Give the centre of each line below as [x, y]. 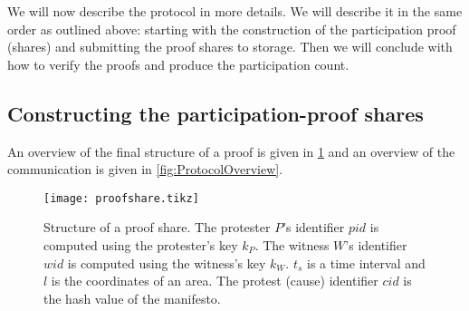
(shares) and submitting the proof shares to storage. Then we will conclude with [230, 47]
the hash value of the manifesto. [132, 298]
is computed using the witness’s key [167, 262]
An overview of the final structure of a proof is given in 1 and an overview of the [231, 151]
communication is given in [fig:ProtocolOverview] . [145, 169]
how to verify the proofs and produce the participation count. [178, 64]
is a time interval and [366, 262]
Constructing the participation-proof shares [215, 113]
